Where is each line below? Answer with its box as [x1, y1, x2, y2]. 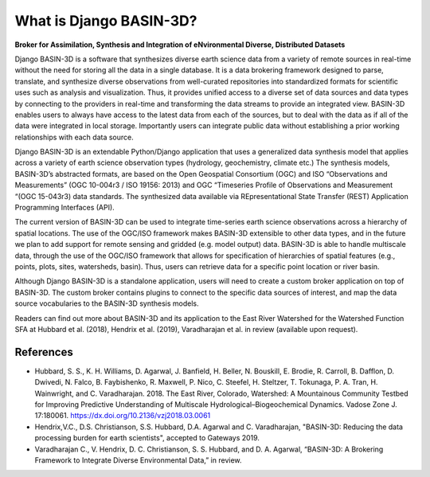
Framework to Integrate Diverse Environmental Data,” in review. [34, 455, 242, 465]
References [14, 345, 73, 358]
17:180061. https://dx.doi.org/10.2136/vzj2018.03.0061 [34, 411, 211, 420]
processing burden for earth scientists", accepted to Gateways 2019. [34, 433, 260, 443]
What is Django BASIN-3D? [14, 12, 197, 29]
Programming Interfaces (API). [14, 203, 115, 213]
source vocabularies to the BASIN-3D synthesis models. [14, 299, 199, 308]
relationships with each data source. [14, 132, 135, 142]
